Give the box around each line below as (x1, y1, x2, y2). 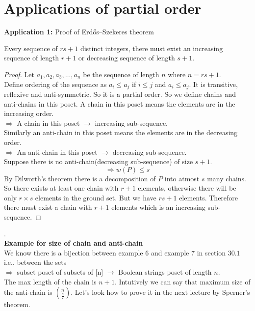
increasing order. (4, 108, 54, 118)
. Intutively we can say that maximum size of (114, 276, 251, 286)
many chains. (207, 173, 247, 183)
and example (151, 247, 189, 257)
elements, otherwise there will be (138, 183, 236, 193)
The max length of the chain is (4, 276, 97, 286)
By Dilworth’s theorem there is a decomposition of (4, 173, 156, 183)
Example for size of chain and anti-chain (4, 238, 143, 248)
